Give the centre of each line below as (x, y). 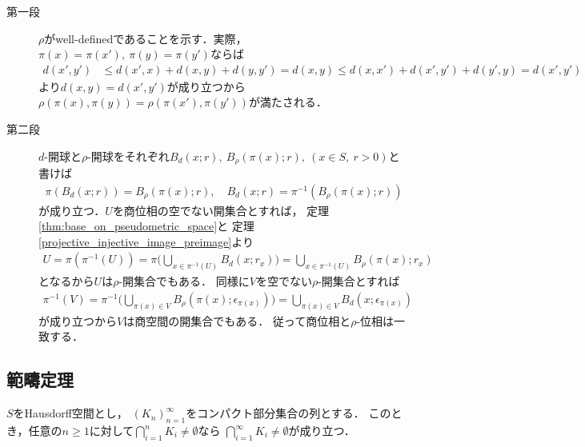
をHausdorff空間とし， (70, 413)
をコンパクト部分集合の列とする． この (288, 413)
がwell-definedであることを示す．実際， (146, 38)
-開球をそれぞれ (128, 156)
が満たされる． (288, 102)
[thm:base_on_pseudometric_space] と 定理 (146, 226)
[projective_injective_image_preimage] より (146, 241)
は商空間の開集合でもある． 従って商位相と (237, 320)
